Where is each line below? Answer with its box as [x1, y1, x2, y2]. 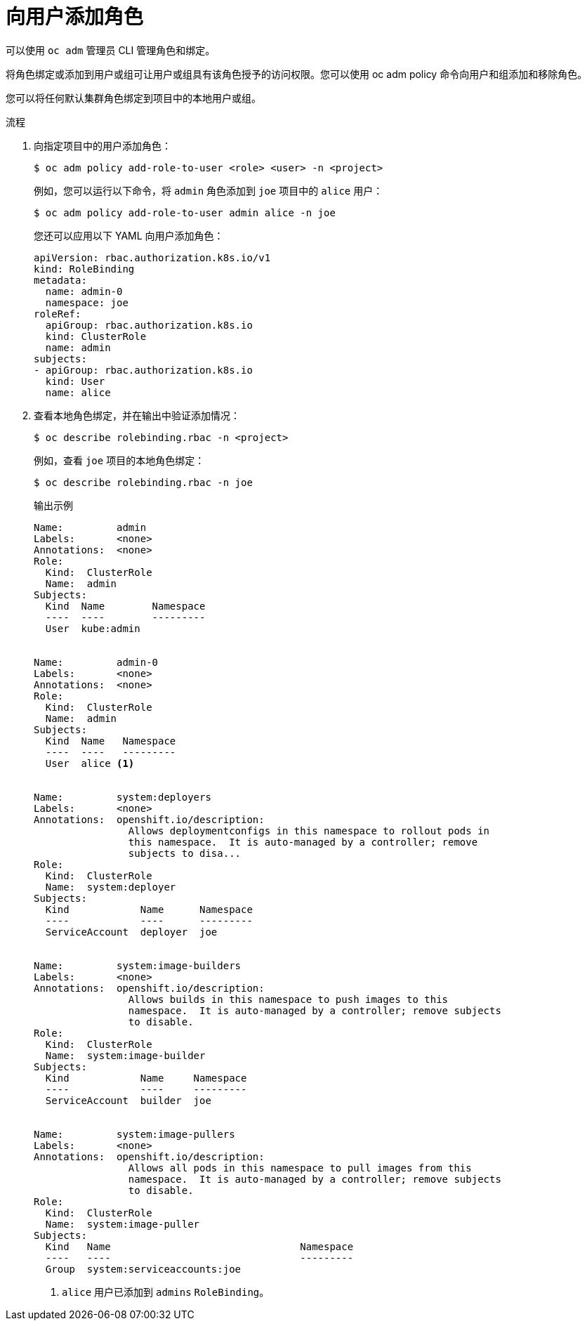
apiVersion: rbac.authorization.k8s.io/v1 [34, 251, 271, 263]
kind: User [45, 375, 105, 387]
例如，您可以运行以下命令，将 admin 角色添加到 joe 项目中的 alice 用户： [34, 184, 383, 197]
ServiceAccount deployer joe [45, 926, 218, 938]
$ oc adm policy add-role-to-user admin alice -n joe [34, 206, 336, 218]
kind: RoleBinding [34, 263, 135, 275]
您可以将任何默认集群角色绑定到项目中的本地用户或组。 [6, 91, 261, 104]
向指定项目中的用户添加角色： [34, 139, 171, 152]
